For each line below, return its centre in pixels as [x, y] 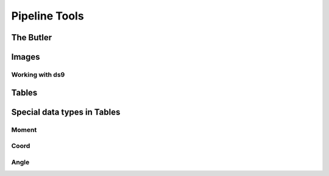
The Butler [32, 37]
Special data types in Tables [66, 112]
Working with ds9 [38, 74]
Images [26, 57]
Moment [24, 130]
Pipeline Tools [48, 16]
